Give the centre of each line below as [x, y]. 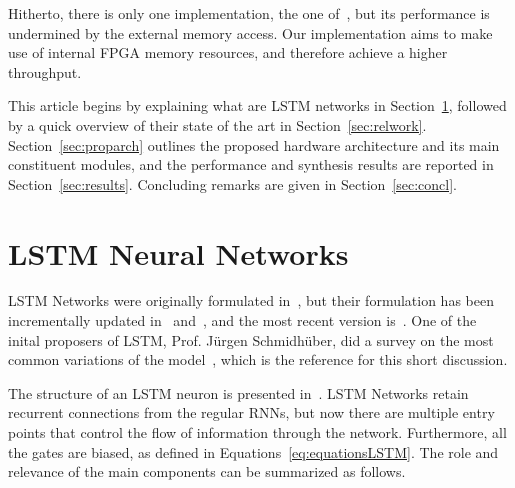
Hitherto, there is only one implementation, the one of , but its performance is [249, 13]
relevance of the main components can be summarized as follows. [207, 471]
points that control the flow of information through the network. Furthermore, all [257, 432]
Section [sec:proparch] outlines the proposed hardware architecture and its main [254, 144]
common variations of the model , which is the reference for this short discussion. [258, 359]
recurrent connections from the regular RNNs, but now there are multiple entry [251, 412]
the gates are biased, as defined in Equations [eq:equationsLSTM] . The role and [253, 451]
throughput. [45, 71]
